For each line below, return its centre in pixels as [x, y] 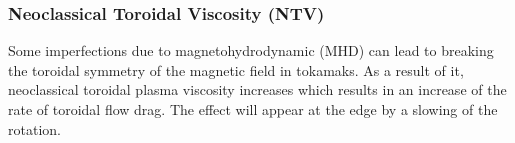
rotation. [34, 128]
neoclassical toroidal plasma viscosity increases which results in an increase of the [257, 89]
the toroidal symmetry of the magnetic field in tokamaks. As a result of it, [236, 69]
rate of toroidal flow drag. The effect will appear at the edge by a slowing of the [253, 109]
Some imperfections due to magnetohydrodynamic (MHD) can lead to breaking [251, 50]
